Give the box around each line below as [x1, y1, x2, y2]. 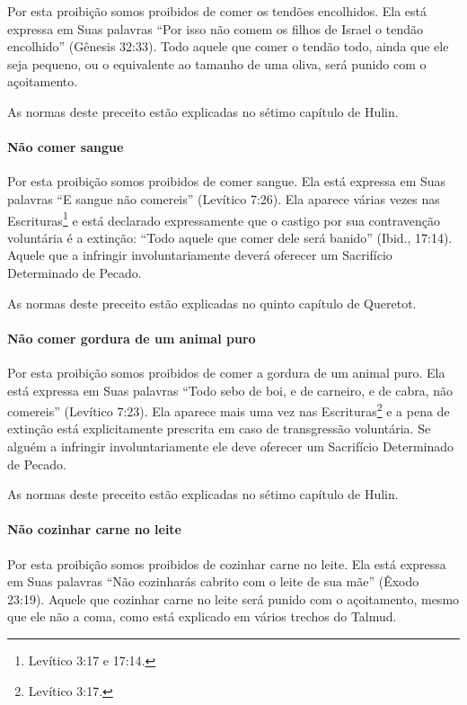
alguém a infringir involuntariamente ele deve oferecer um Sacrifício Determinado [7, 437, 454, 455]
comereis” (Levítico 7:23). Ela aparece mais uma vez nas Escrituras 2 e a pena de [7, 399, 450, 420]
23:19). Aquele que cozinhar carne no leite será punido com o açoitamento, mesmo [7, 589, 460, 608]
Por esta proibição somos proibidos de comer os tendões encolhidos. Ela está [7, 2, 427, 20]
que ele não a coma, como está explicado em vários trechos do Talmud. [7, 607, 397, 626]
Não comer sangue [7, 138, 124, 156]
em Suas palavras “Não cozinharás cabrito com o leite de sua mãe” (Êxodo [7, 572, 419, 591]
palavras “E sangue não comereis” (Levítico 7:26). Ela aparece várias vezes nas [7, 189, 440, 208]
